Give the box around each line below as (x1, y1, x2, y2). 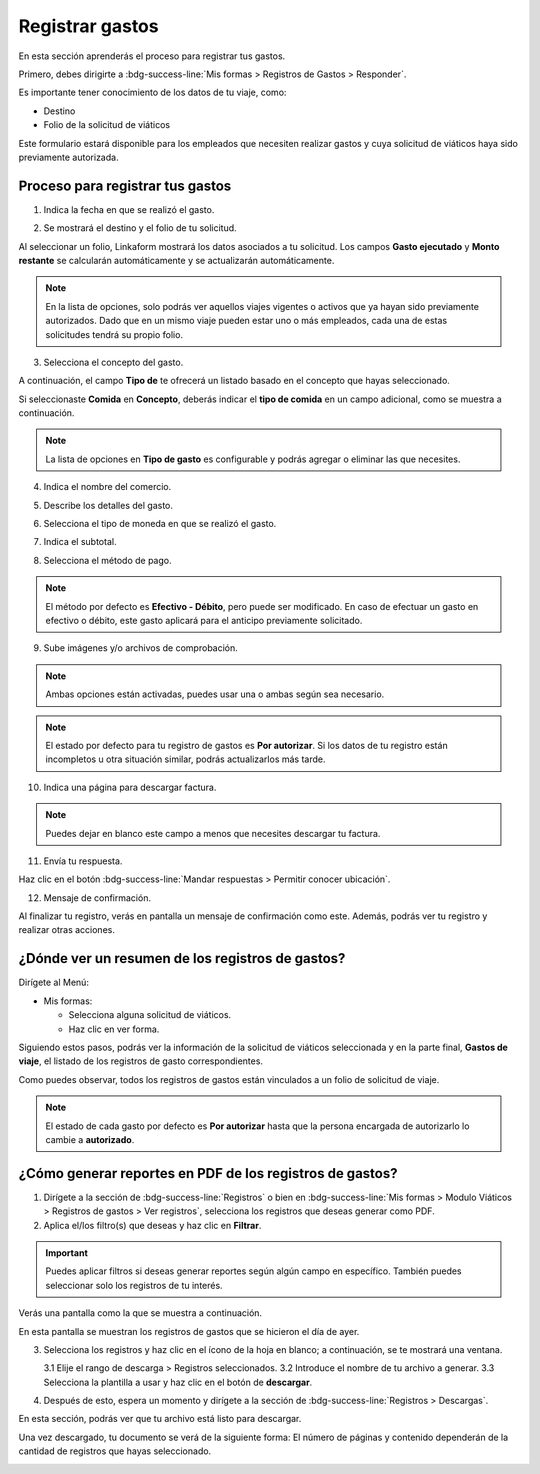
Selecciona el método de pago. (43, 554, 172, 566)
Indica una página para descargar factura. (43, 781, 217, 793)
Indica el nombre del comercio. (43, 481, 172, 493)
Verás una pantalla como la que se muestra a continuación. (18, 1307, 263, 1319)
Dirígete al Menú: (18, 976, 90, 989)
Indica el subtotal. (43, 536, 117, 548)
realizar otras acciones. (18, 924, 115, 936)
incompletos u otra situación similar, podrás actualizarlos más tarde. (45, 753, 326, 765)
